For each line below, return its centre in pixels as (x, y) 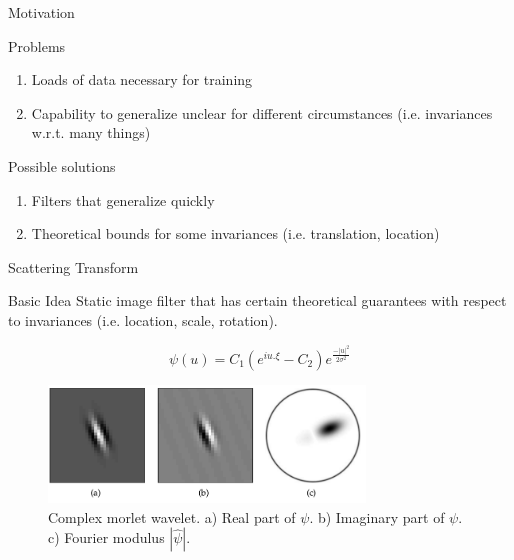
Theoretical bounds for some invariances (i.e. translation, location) (235, 233)
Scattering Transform (73, 266)
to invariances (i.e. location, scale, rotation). (143, 319)
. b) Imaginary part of (377, 516)
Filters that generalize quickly (123, 199)
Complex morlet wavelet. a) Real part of (172, 516)
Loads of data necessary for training (142, 79)
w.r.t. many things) (91, 132)
